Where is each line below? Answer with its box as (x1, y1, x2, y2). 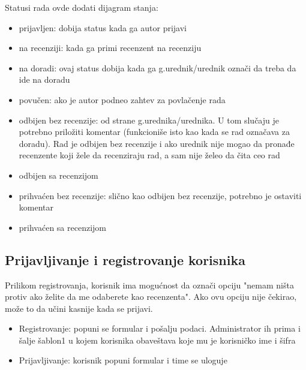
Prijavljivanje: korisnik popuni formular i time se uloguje (19, 354, 227, 366)
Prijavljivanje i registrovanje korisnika (5, 250, 245, 269)
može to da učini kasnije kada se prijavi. (5, 302, 153, 314)
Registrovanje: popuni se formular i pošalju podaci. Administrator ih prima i (19, 322, 301, 335)
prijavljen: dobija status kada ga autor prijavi (19, 21, 187, 34)
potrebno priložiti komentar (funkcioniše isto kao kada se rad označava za (19, 125, 290, 138)
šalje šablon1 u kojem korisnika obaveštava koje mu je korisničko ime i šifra (19, 333, 296, 346)
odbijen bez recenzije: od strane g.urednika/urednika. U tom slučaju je (19, 113, 279, 126)
